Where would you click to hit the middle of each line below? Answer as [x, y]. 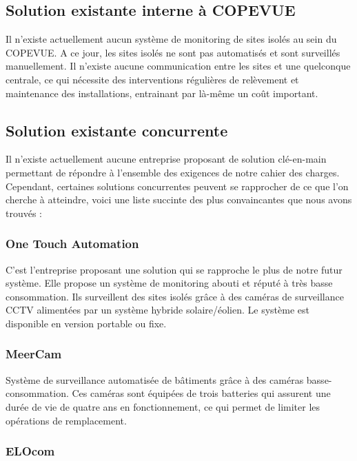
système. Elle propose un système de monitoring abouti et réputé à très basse [169, 283]
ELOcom [30, 451]
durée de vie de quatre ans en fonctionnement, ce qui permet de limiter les [163, 406]
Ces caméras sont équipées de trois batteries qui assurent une [201, 393]
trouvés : [24, 213]
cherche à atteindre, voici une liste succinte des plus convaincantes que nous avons [179, 199]
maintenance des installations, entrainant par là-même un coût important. [162, 93]
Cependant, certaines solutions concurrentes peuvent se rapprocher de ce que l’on [177, 186]
